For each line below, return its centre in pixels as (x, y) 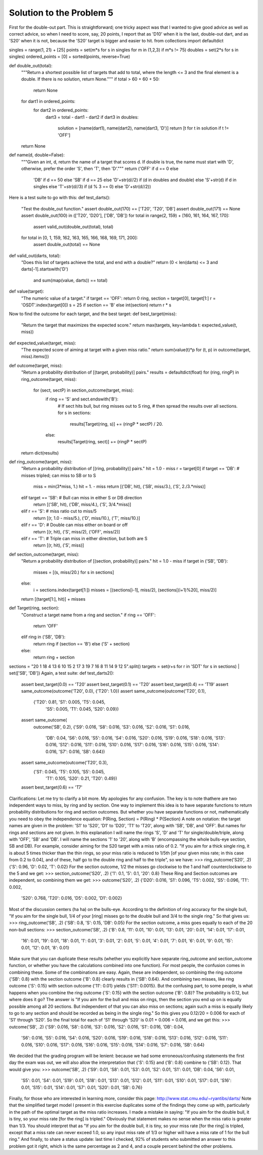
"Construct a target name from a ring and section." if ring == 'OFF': (88, 615)
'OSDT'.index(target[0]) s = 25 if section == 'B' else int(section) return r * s (96, 305)
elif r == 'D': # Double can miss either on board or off (75, 525)
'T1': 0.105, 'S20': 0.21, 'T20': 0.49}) (81, 778)
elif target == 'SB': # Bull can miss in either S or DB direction (82, 497)
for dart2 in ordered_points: (61, 110)
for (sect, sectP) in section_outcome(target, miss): (84, 390)
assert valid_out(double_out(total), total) (74, 227)
